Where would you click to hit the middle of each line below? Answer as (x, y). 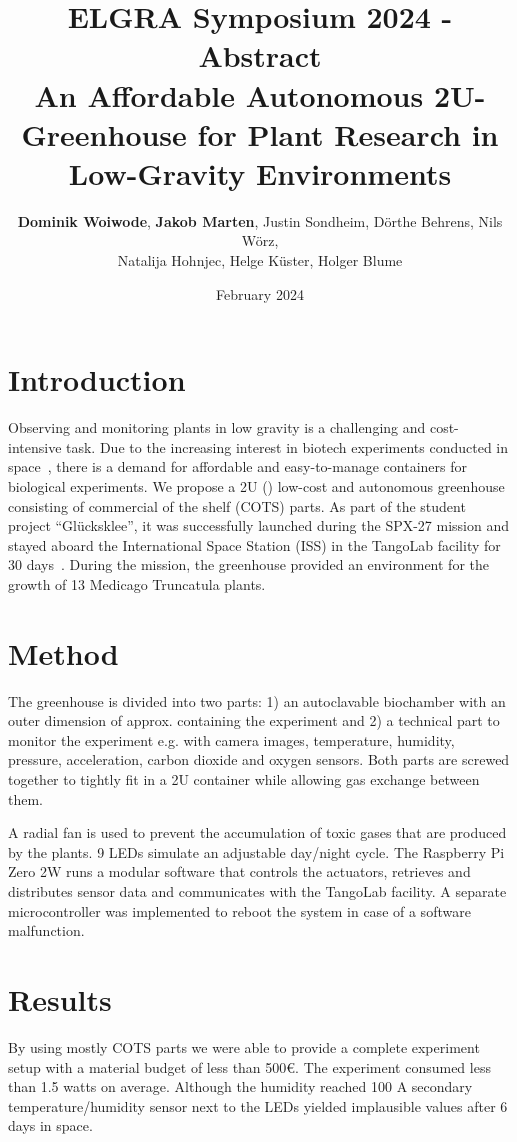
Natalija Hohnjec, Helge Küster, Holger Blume (260, 260)
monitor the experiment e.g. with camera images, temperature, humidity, (231, 739)
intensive (35, 446)
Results (60, 998)
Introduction (97, 379)
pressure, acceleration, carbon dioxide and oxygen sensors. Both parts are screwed (259, 759)
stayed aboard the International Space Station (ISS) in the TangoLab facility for (254, 544)
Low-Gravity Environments (260, 172)
